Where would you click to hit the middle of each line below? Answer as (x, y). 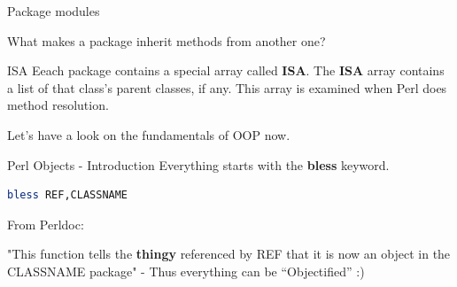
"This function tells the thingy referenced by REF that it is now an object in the (229, 254)
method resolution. (58, 105)
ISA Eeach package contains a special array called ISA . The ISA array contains (226, 70)
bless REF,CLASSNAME (68, 195)
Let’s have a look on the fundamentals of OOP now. (149, 134)
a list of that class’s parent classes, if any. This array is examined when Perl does (227, 87)
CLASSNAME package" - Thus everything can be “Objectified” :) (186, 271)
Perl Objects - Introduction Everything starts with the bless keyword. (198, 164)
